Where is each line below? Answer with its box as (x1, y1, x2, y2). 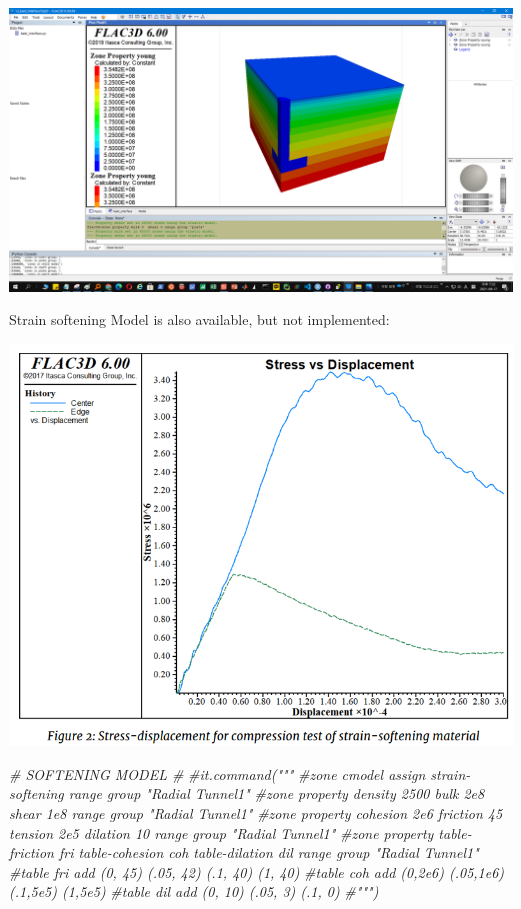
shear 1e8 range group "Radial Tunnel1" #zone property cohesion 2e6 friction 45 (9, 803, 503, 824)
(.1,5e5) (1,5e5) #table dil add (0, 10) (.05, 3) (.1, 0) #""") (9, 881, 379, 902)
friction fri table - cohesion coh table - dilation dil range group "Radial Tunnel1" (9, 842, 479, 863)
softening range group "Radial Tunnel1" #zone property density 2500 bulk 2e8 (9, 783, 485, 804)
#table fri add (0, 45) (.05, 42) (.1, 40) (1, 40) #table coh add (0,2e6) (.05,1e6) (9, 861, 505, 882)
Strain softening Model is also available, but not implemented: (9, 309, 390, 330)
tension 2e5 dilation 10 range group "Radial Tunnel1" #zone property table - (9, 822, 472, 843)
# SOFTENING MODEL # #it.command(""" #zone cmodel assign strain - (9, 763, 471, 784)
